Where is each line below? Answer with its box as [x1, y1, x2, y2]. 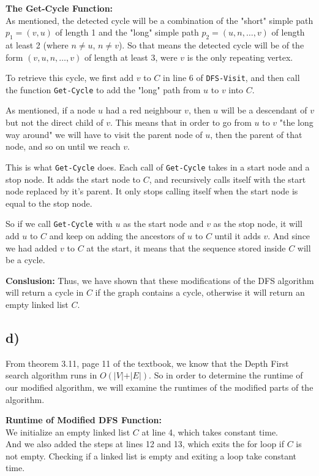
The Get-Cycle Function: [6, 2, 113, 14]
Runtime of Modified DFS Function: [6, 413, 162, 426]
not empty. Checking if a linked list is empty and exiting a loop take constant [6, 449, 297, 462]
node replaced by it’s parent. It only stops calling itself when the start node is [6, 185, 298, 198]
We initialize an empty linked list [6, 425, 130, 438]
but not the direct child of [6, 116, 103, 129]
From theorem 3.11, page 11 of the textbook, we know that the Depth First [6, 356, 289, 369]
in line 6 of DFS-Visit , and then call [163, 71, 300, 84]
